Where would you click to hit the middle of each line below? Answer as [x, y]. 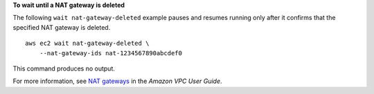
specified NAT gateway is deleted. [62, 27]
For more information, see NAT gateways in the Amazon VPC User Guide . [117, 81]
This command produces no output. [64, 68]
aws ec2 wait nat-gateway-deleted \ [87, 44]
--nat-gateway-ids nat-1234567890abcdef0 [111, 53]
